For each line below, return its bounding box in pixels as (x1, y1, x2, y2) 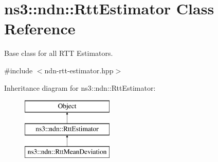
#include (4, 65, 33, 75)
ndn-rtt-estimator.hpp (44, 65, 114, 75)
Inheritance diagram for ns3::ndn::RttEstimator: (4, 82, 156, 93)
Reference (4, 18, 76, 39)
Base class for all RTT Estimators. (4, 48, 113, 58)
